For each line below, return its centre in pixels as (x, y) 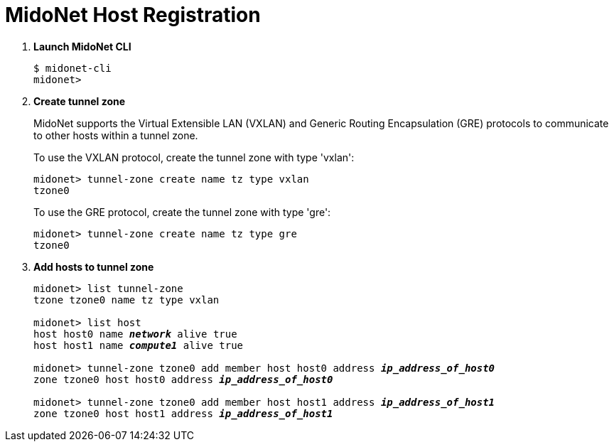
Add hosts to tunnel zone (94, 266)
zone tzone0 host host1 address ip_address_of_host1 (183, 413)
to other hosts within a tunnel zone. (116, 135)
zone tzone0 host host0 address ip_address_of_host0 (183, 379)
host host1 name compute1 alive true (139, 345)
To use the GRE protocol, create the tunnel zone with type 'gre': (182, 212)
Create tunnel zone (80, 101)
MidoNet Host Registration (133, 15)
